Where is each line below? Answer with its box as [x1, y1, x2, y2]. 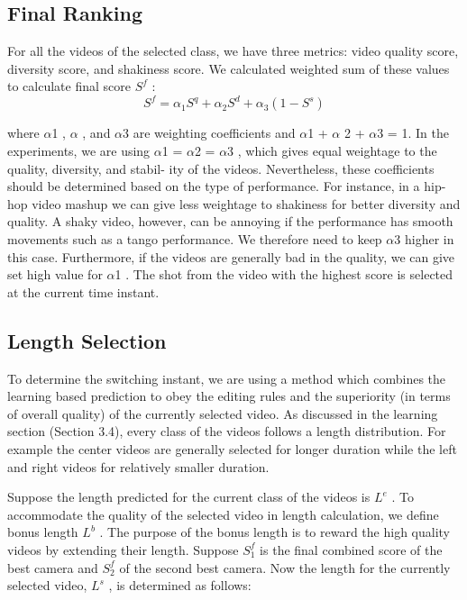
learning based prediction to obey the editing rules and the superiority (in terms [7, 386, 451, 405]
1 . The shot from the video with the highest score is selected [114, 265, 453, 284]
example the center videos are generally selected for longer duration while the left [7, 440, 457, 458]
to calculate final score [7, 77, 131, 95]
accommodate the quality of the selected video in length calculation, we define [7, 505, 439, 523]
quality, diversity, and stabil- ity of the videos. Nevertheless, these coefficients [7, 159, 435, 177]
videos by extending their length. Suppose [7, 540, 239, 559]
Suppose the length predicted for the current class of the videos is [7, 487, 371, 506]
